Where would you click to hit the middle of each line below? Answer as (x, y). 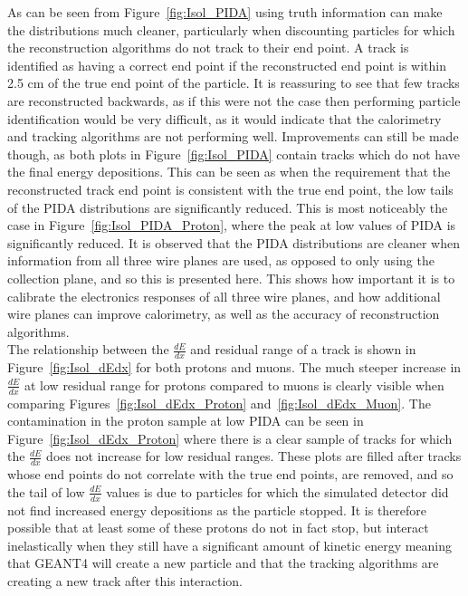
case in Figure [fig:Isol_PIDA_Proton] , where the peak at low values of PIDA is (232, 225)
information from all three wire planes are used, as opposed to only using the (221, 260)
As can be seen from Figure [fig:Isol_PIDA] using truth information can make (225, 12)
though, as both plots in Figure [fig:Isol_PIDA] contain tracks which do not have (234, 154)
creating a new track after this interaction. (125, 580)
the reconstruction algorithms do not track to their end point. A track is (208, 48)
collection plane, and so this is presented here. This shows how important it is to (231, 278)
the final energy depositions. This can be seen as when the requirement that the (229, 172)
